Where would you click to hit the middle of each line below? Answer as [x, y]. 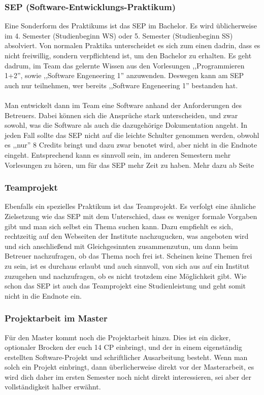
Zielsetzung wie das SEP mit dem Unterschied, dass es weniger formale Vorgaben [131, 216]
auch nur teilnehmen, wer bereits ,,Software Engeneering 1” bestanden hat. [121, 85]
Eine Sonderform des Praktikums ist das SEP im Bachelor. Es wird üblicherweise [131, 26]
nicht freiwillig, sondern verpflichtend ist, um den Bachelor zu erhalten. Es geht [128, 55]
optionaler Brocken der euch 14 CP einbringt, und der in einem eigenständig [123, 347]
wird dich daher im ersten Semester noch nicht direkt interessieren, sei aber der [128, 376]
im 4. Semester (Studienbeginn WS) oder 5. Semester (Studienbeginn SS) [119, 35]
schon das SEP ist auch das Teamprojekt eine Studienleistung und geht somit [125, 286]
